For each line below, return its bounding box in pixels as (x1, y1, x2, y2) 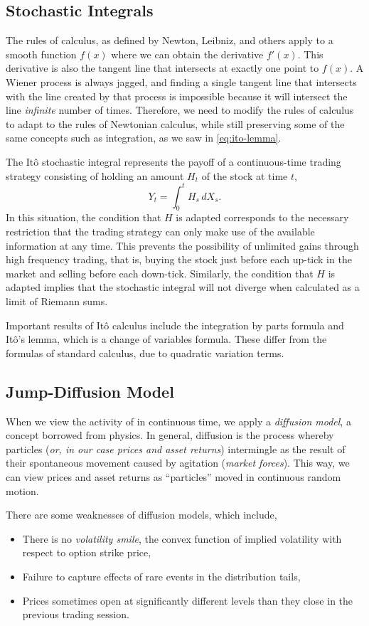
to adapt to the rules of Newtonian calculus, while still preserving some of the (6, 116, 345, 131)
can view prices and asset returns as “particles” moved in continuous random (6, 469, 341, 484)
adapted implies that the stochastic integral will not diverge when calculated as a (6, 280, 360, 295)
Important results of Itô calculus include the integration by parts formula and (6, 317, 344, 332)
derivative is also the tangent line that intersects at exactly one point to (6, 60, 319, 75)
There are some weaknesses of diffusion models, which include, (6, 507, 277, 522)
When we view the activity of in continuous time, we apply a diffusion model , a (6, 413, 351, 428)
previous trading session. (22, 607, 129, 622)
